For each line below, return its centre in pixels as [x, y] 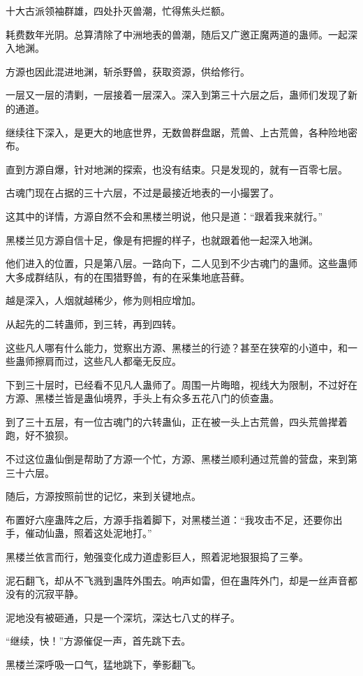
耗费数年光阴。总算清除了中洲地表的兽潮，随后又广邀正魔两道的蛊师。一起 [177, 34]
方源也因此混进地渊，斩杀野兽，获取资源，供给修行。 [128, 71]
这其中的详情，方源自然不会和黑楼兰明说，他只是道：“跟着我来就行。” [164, 216]
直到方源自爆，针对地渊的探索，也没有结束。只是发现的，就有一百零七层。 [177, 169]
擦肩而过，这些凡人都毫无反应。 [108, 361]
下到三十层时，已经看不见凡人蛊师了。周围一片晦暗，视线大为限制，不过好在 [181, 384]
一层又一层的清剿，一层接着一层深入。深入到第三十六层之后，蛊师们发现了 [177, 95]
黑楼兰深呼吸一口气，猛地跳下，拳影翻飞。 [103, 664]
